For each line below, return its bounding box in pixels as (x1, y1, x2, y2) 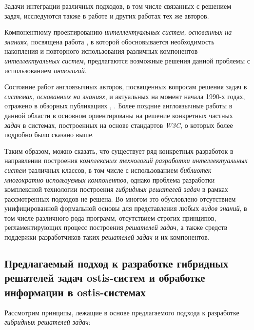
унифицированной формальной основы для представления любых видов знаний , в (4, 203, 247, 213)
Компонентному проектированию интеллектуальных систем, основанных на (4, 27, 232, 37)
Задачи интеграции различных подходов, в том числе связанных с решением (4, 1, 232, 11)
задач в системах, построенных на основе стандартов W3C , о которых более (4, 120, 233, 130)
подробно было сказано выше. (4, 129, 94, 140)
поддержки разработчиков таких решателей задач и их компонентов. (4, 232, 210, 242)
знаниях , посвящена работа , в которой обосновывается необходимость (4, 36, 215, 46)
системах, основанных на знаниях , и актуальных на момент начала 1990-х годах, (4, 91, 245, 101)
